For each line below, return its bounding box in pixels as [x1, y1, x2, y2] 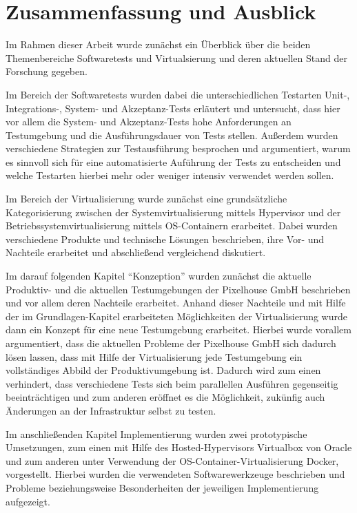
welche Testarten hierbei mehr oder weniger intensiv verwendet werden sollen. [6, 168, 334, 182]
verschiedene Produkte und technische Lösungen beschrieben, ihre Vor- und [6, 231, 325, 246]
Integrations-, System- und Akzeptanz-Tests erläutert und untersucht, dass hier [6, 101, 340, 115]
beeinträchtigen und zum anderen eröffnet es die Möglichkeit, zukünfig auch [6, 390, 325, 404]
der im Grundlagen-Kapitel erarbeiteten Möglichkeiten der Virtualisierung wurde [6, 308, 347, 323]
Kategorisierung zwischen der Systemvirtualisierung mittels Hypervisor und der [6, 205, 341, 219]
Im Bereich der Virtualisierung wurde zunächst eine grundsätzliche [6, 191, 287, 206]
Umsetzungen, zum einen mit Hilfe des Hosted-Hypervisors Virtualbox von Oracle [6, 440, 352, 454]
